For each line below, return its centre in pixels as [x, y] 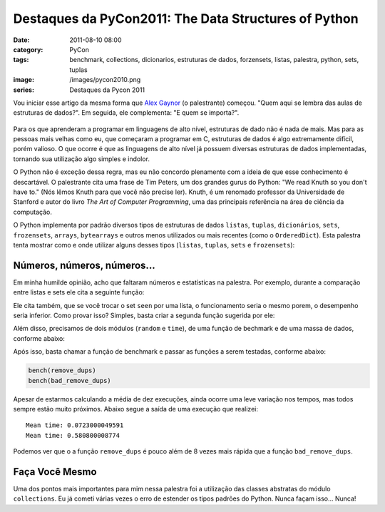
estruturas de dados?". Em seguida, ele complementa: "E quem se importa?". [126, 113]
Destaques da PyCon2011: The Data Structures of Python [186, 19]
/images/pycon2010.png [105, 80]
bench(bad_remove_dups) [70, 380]
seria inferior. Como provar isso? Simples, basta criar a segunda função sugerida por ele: [144, 316]
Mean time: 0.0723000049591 [75, 425]
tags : [21, 60]
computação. [33, 212]
